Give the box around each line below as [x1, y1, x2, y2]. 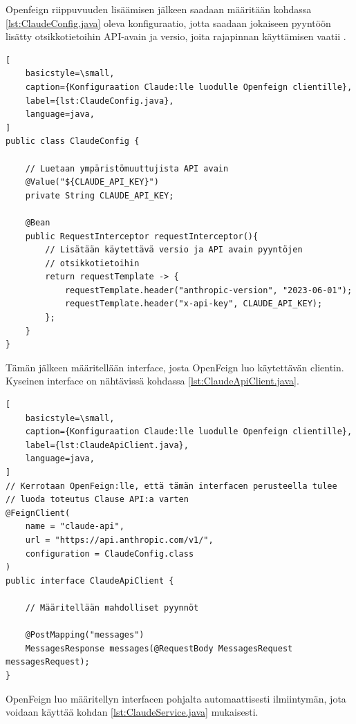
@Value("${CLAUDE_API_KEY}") [25, 177, 159, 187]
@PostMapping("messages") [25, 630, 144, 640]
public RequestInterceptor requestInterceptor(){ [25, 231, 259, 241]
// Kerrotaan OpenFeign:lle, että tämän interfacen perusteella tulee [6, 481, 337, 491]
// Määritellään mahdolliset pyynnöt [25, 602, 199, 613]
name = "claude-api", [25, 521, 124, 532]
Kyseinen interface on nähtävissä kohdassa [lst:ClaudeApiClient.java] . [6, 373, 299, 388]
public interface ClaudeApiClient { [6, 575, 174, 586]
